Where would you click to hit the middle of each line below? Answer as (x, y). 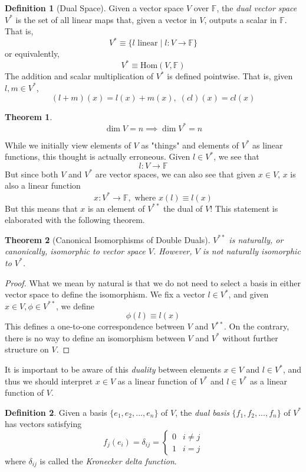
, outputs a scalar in (241, 19)
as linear (268, 145)
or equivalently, (32, 54)
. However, (172, 251)
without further (250, 337)
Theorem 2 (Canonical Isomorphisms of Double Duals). (108, 239)
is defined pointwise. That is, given (230, 76)
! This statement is (244, 208)
